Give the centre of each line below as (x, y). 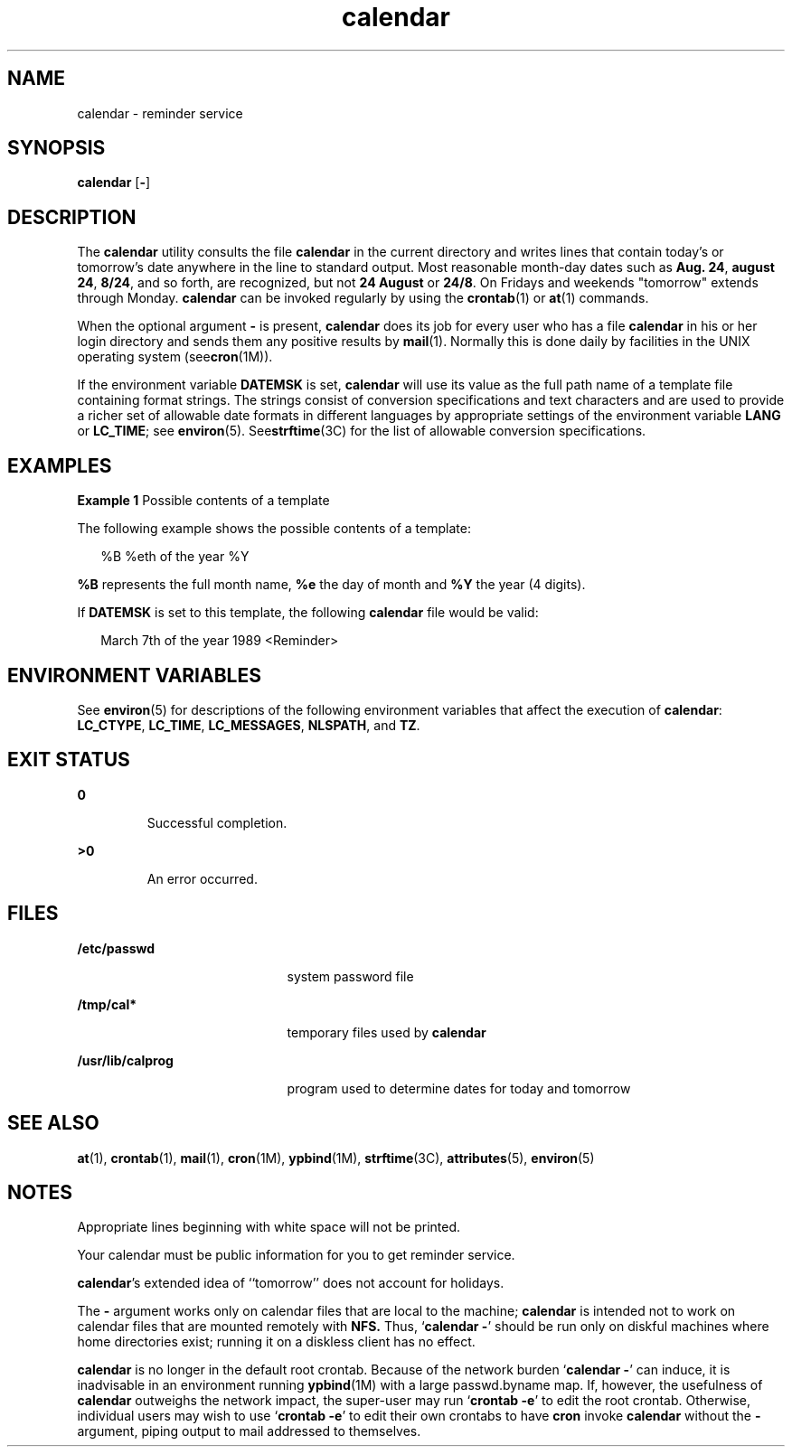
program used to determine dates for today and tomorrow (459, 1088)
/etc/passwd (116, 948)
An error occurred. (202, 878)
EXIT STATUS (69, 760)
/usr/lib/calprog (125, 1060)
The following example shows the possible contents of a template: (274, 529)
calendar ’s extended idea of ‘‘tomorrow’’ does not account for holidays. (291, 1283)
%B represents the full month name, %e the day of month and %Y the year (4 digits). (331, 585)
